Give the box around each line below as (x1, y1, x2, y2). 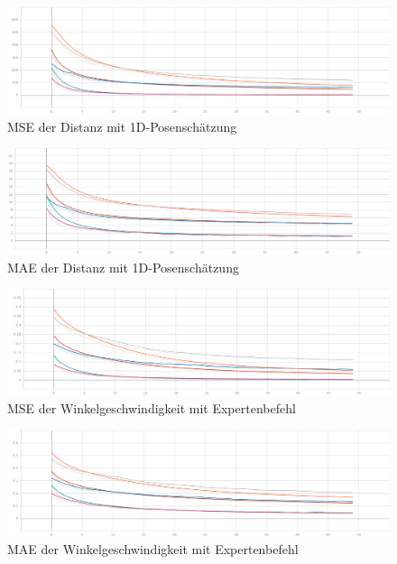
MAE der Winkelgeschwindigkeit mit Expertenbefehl (7, 540, 299, 559)
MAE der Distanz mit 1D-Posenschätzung (7, 257, 239, 276)
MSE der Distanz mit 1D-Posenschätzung (7, 116, 237, 135)
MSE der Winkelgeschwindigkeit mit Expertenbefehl (7, 398, 296, 417)
